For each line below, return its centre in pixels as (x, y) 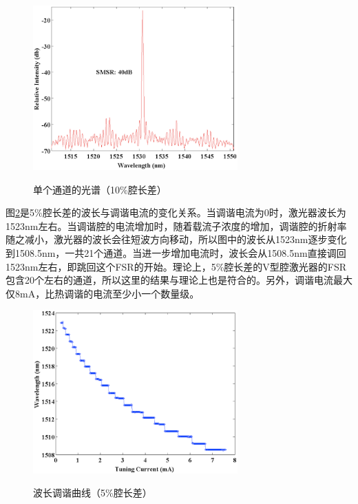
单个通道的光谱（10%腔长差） (100, 189)
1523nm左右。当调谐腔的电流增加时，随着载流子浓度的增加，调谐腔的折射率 (176, 225)
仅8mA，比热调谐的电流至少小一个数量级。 (103, 293)
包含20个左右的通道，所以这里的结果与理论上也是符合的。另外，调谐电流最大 (179, 280)
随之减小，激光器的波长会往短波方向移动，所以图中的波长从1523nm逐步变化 (176, 239)
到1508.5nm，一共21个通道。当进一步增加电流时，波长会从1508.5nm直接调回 (176, 253)
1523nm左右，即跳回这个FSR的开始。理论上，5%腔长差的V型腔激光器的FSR (176, 266)
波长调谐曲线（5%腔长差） (93, 493)
